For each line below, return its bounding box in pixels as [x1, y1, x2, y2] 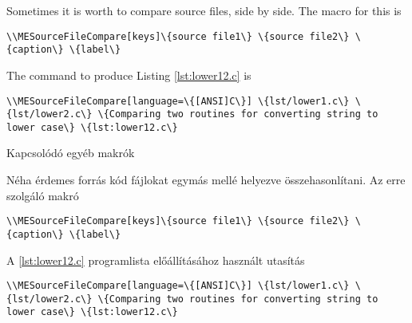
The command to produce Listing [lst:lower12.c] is [6, 66, 252, 83]
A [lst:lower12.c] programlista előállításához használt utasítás [6, 251, 305, 268]
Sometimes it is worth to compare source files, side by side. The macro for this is [6, 2, 402, 18]
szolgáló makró [6, 187, 79, 203]
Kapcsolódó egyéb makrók [6, 144, 135, 161]
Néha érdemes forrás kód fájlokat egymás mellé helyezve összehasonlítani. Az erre [6, 171, 406, 188]
